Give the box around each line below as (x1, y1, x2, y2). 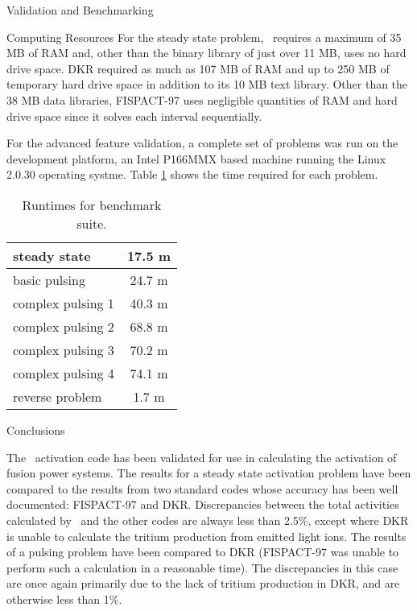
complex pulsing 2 (13, 316, 114, 336)
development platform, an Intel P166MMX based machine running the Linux (6, 150, 386, 167)
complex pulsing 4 (13, 363, 114, 382)
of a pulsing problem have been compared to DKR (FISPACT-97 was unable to (6, 543, 399, 560)
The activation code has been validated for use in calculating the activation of (6, 448, 397, 465)
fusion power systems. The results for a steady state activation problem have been (6, 464, 411, 481)
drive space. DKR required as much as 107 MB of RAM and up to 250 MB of (6, 60, 390, 76)
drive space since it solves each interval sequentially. (6, 107, 262, 124)
